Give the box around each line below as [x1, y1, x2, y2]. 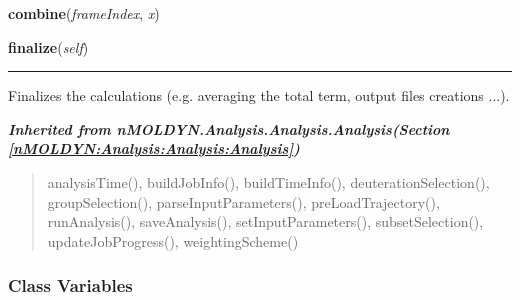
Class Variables [8, 273, 133, 298]
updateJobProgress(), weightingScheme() [47, 230, 299, 251]
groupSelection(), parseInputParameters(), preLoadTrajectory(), [47, 191, 440, 212]
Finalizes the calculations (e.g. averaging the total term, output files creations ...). [8, 85, 510, 106]
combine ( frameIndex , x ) [8, 3, 160, 23]
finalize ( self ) [8, 36, 89, 57]
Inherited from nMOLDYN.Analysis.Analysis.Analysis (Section [8, 118, 450, 139]
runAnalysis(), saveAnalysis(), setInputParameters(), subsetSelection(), [47, 211, 484, 232]
